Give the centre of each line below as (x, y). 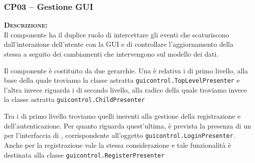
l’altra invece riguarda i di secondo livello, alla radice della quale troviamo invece (126, 89)
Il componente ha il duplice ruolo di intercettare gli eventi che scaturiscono (117, 34)
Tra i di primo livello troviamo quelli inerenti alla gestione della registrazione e (122, 116)
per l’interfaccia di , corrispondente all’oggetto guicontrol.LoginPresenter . (120, 135)
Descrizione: (26, 25)
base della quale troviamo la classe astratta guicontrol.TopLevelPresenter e (122, 80)
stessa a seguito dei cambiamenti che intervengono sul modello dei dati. (111, 54)
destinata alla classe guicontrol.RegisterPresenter (84, 154)
